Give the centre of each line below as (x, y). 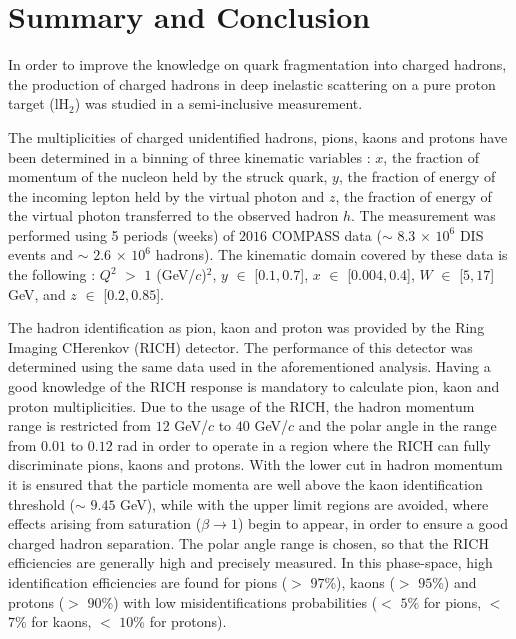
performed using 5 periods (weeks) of (121, 234)
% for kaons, (53, 621)
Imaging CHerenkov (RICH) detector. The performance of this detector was (240, 346)
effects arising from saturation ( (105, 523)
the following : (52, 274)
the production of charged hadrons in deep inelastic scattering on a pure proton (252, 83)
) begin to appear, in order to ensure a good (373, 523)
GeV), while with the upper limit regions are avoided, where (304, 503)
